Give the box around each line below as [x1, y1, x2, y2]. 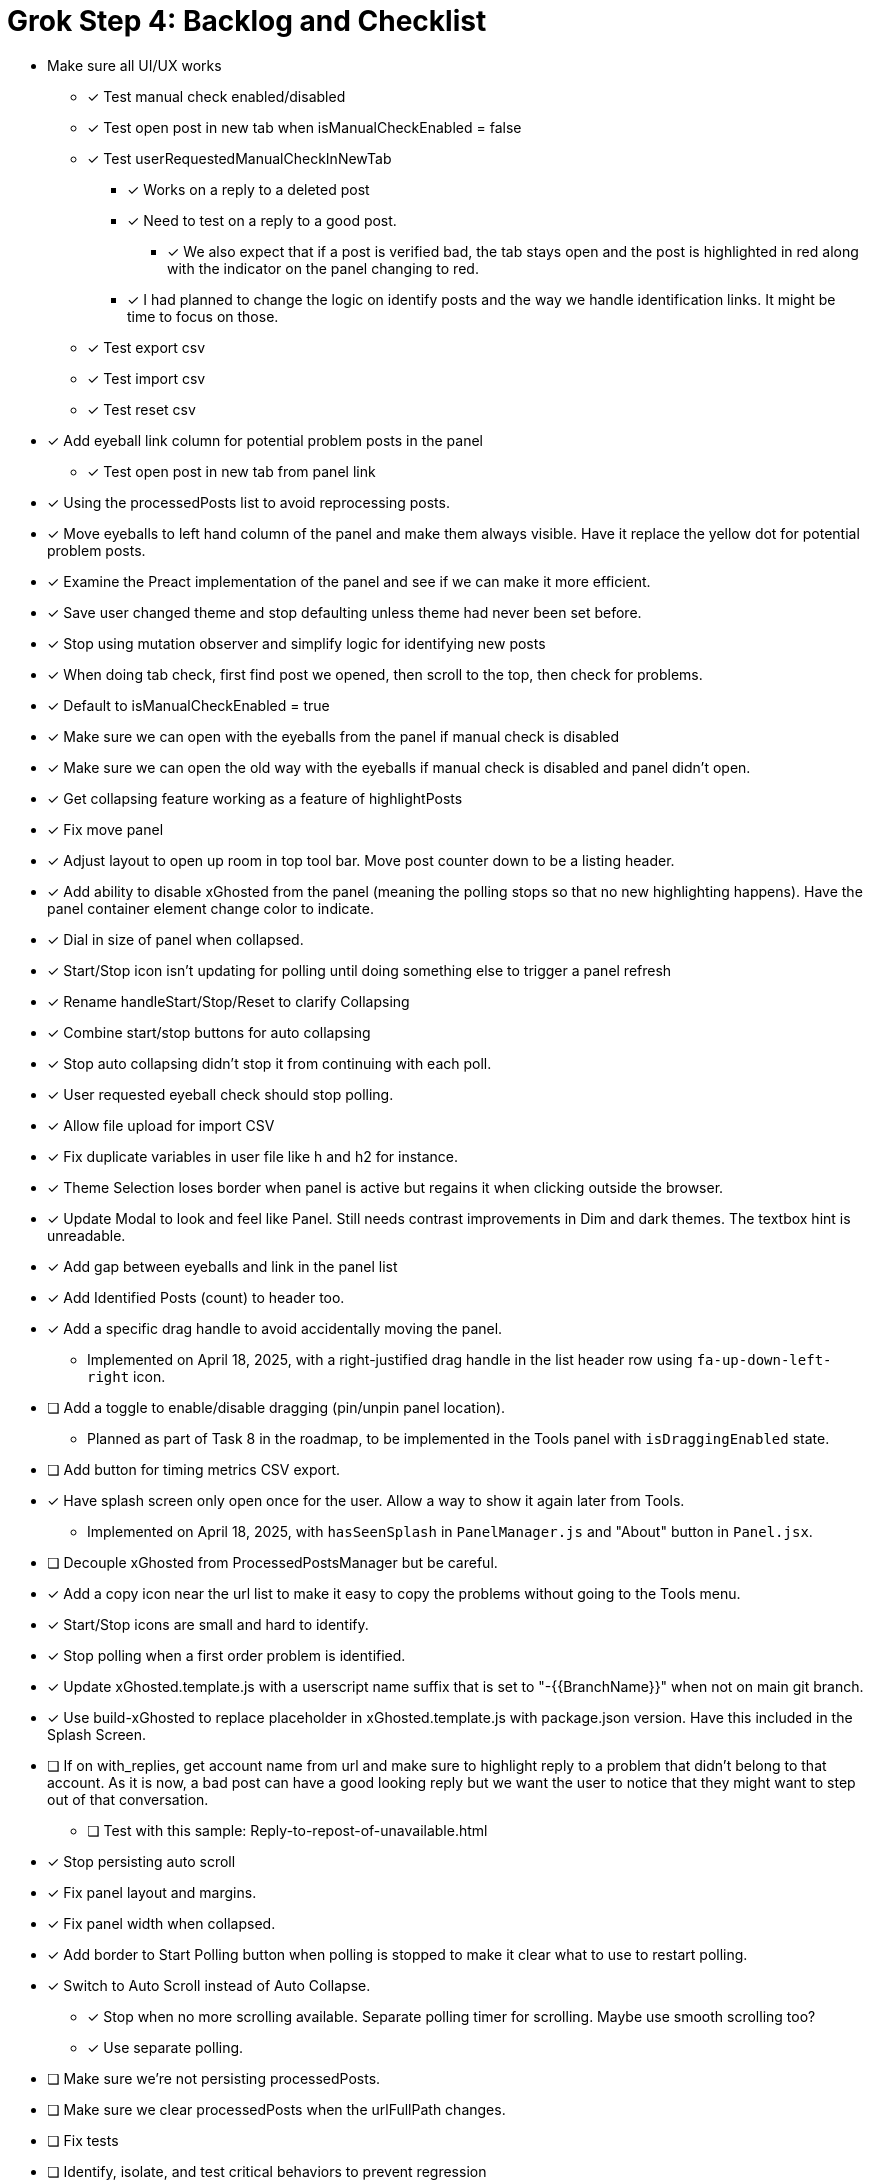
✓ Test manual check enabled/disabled [87, 87, 346, 105]
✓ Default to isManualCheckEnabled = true [47, 696, 330, 714]
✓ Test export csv [87, 338, 206, 356]
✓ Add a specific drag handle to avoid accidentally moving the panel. [47, 1319, 503, 1337]
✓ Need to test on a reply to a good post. [127, 211, 397, 229]
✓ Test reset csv [87, 400, 196, 418]
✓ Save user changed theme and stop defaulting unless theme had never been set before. [47, 603, 642, 621]
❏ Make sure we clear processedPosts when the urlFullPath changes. [47, 2100, 506, 2118]
